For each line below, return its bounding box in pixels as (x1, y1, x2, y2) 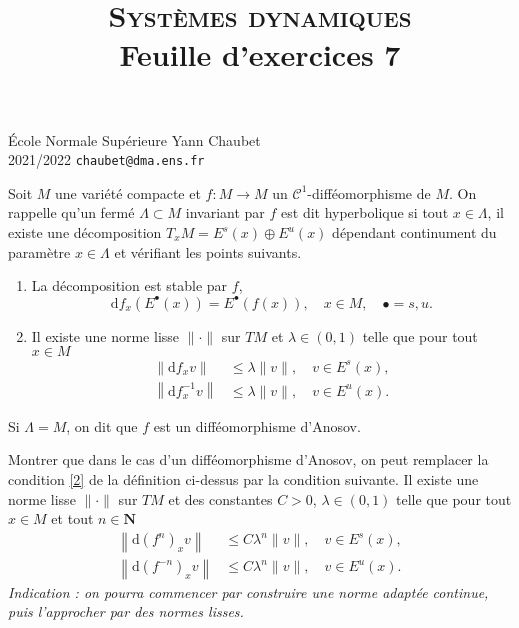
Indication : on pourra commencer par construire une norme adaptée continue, (8, 581, 489, 602)
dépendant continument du (332, 222, 497, 242)
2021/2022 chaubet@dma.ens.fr (8, 149, 205, 170)
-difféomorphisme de (307, 182, 431, 203)
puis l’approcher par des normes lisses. (8, 601, 244, 622)
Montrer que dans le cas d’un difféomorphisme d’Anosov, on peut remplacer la (8, 449, 489, 470)
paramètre (8, 241, 71, 262)
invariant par (185, 202, 265, 223)
